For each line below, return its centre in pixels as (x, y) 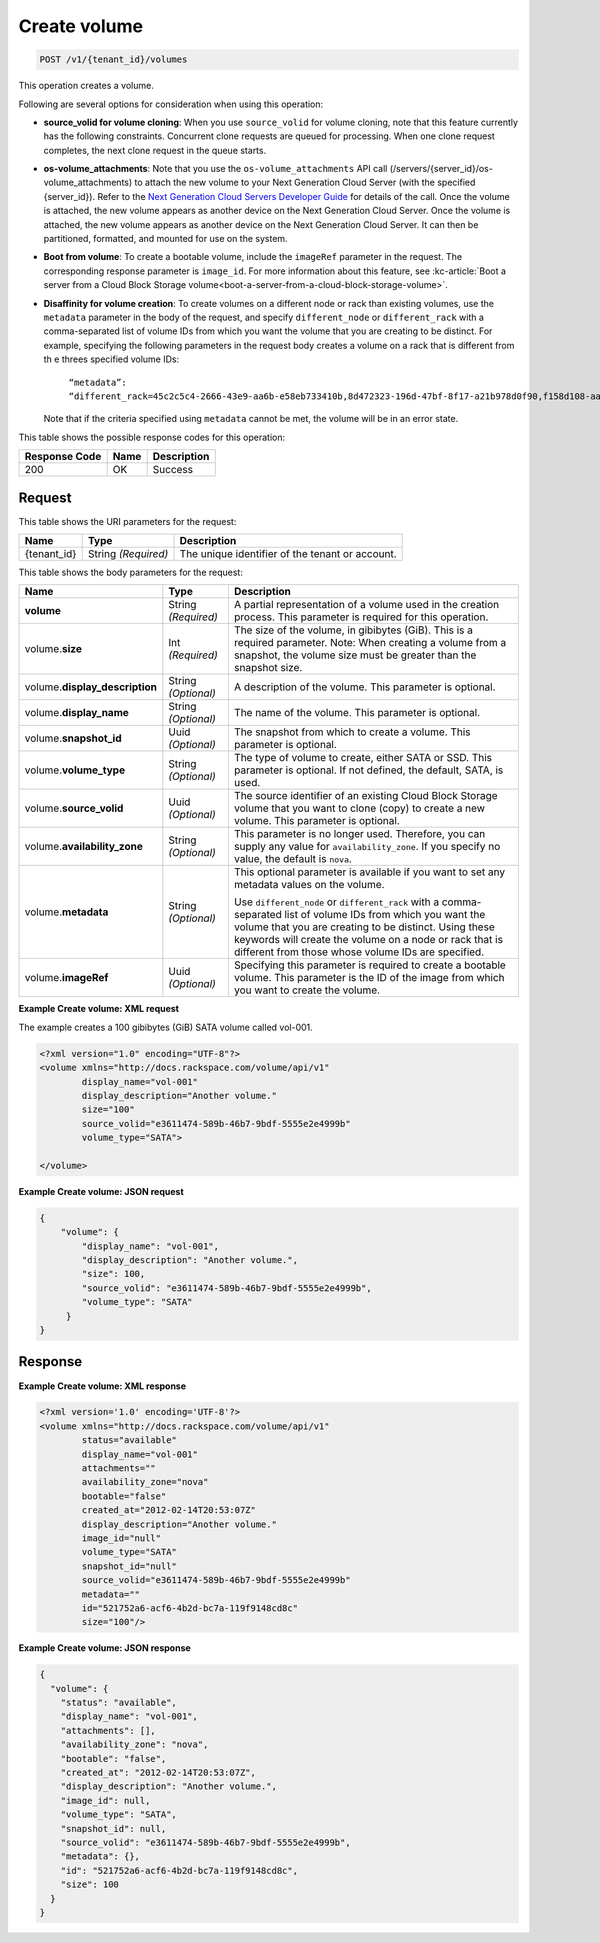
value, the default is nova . (292, 859)
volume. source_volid (74, 808)
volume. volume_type (74, 770)
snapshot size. (268, 668)
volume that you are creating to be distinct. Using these (364, 927)
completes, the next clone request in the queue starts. (155, 150)
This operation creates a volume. (86, 86)
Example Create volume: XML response (102, 1386)
